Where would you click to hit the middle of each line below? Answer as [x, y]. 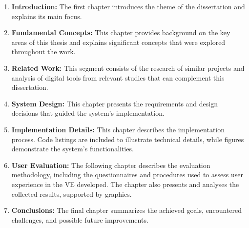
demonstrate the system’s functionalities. [73, 149]
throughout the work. [43, 52]
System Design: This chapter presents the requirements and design [114, 103]
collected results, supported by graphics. [72, 194]
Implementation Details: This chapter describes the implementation [118, 129]
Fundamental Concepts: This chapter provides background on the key [121, 32]
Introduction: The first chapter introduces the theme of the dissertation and [128, 6]
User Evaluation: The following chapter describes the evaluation [111, 165]
